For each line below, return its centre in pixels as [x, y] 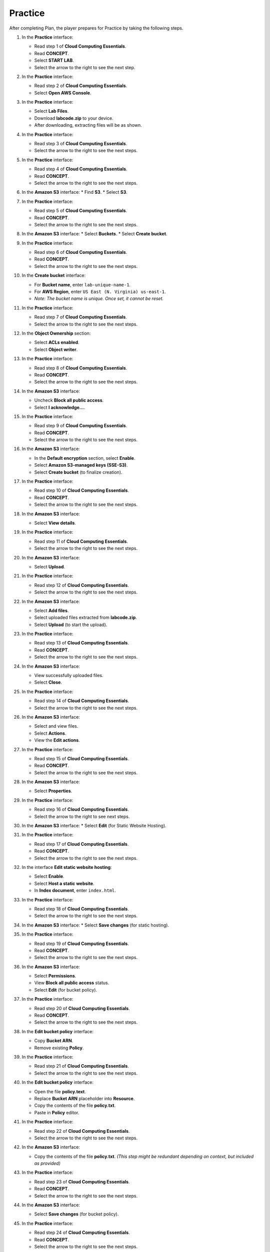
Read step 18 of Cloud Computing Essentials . [82, 908]
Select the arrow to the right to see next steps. [82, 816]
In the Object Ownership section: [56, 333]
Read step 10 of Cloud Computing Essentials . [82, 490]
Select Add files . [51, 610]
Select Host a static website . [64, 883]
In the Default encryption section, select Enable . [85, 458]
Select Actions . [50, 733]
